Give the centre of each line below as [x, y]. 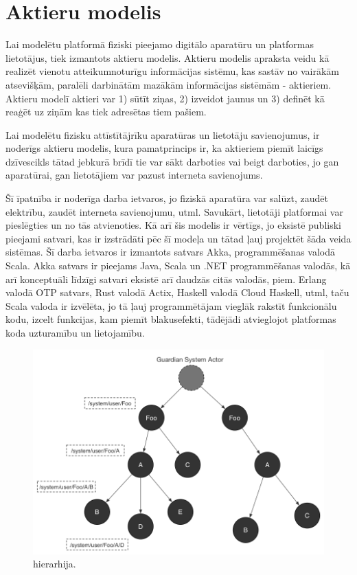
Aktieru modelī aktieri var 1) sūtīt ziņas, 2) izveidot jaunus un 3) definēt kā [165, 98]
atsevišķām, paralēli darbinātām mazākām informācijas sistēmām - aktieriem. [169, 84]
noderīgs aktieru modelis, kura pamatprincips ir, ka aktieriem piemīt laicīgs [164, 148]
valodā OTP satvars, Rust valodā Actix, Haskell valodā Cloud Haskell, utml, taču [177, 292]
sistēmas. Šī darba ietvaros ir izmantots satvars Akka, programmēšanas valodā [171, 252]
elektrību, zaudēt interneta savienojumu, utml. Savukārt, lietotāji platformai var [174, 211]
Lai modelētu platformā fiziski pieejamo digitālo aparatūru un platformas [160, 44]
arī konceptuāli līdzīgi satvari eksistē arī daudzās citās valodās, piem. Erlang [166, 279]
